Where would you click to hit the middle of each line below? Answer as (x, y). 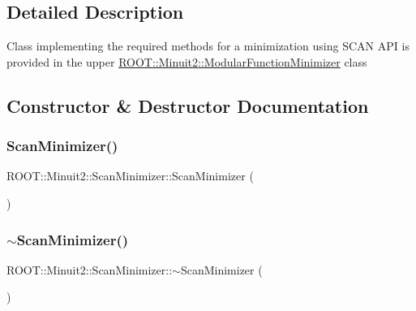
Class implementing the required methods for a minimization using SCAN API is (208, 46)
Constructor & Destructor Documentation (188, 105)
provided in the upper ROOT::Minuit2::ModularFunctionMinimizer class (187, 61)
